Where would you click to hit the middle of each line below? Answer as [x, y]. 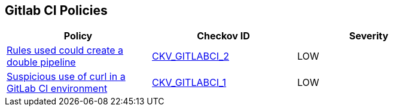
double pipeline [41, 62]
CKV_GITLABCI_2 [191, 56]
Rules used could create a [65, 50]
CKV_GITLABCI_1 [189, 83]
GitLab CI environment [57, 89]
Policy [78, 36]
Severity [369, 36]
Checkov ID [223, 36]
